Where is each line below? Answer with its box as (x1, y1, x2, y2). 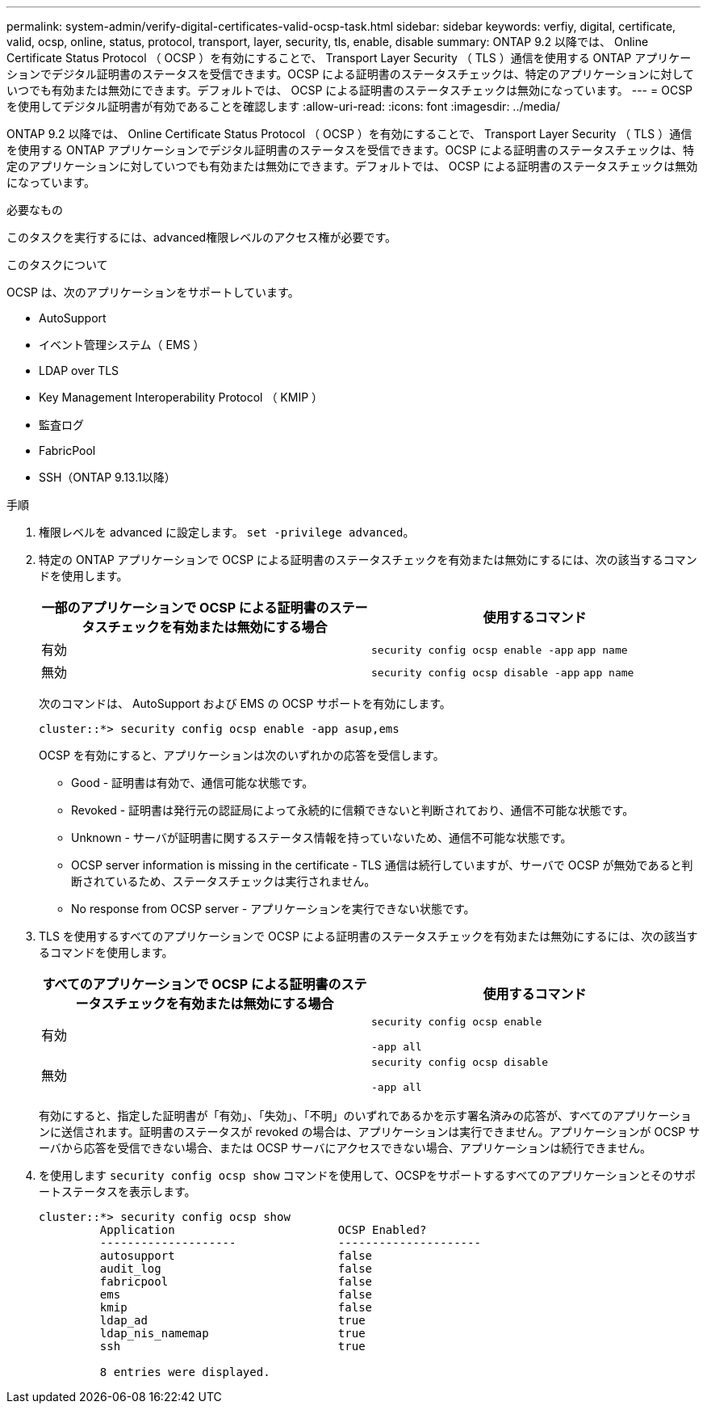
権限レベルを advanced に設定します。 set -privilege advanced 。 (39, 525, 415, 539)
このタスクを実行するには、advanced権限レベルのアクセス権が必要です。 (6, 230, 397, 244)
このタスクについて (6, 258, 108, 271)
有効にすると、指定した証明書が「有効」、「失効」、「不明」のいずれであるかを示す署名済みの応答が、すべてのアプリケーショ (39, 1109, 692, 1122)
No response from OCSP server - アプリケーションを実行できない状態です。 (71, 902, 475, 915)
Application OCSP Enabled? (99, 1223, 427, 1236)
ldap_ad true (99, 1314, 366, 1327)
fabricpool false (99, 1275, 373, 1288)
